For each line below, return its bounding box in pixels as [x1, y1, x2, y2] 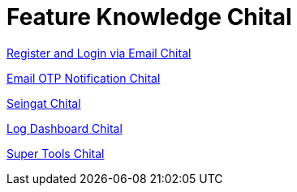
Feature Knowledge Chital [6, 3, 292, 31]
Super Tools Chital [6, 146, 105, 160]
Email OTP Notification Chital [6, 70, 161, 85]
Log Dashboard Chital [6, 121, 123, 135]
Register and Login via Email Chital [6, 45, 192, 60]
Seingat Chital [6, 96, 81, 110]
